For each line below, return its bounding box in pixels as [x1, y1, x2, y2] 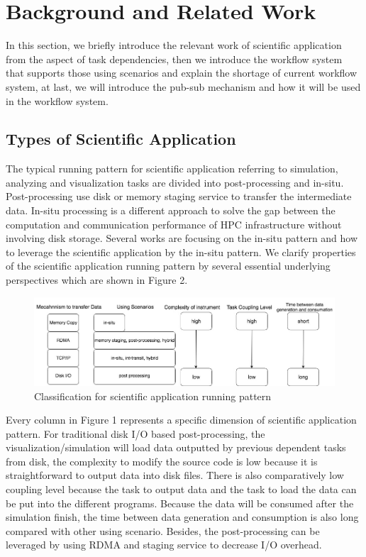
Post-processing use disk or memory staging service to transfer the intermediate [6, 189, 352, 204]
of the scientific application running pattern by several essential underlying [6, 258, 331, 273]
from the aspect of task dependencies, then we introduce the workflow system [6, 51, 343, 66]
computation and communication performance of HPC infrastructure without [6, 216, 342, 231]
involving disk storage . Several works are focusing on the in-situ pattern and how [6, 231, 358, 246]
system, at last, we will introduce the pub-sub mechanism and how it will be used [6, 79, 361, 94]
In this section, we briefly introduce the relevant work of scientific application [6, 38, 342, 53]
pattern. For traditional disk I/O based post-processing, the [6, 426, 265, 441]
